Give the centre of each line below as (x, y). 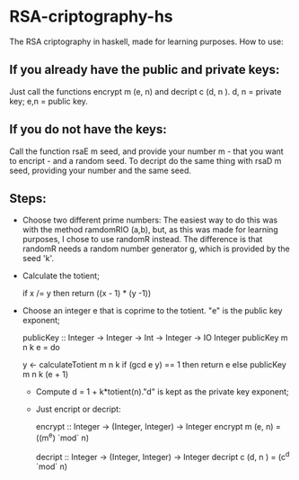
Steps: (28, 199)
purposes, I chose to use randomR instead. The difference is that (142, 240)
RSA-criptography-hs (91, 17)
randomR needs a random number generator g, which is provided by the (156, 249)
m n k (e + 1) (45, 375)
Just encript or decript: (78, 409)
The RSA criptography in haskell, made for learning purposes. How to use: (147, 41)
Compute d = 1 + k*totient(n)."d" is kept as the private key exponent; (162, 392)
